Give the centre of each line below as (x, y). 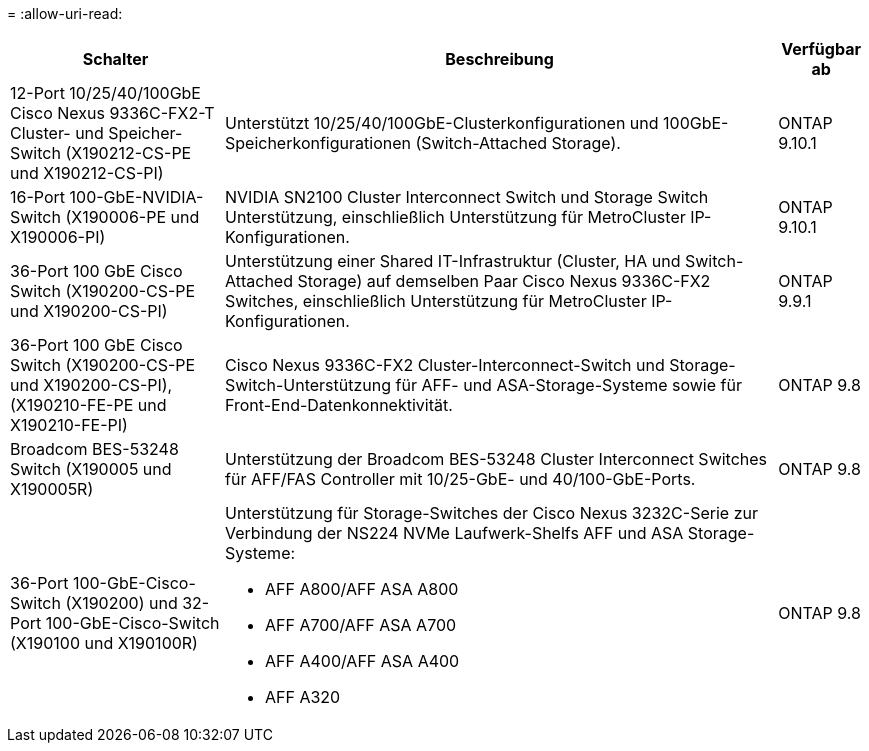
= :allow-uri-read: (65, 13)
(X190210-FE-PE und (88, 405)
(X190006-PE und (132, 217)
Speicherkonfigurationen (318, 143)
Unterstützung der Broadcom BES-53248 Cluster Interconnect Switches (496, 459)
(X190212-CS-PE (128, 153)
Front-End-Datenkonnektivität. (339, 405)
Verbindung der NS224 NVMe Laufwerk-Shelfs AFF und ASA (454, 533)
